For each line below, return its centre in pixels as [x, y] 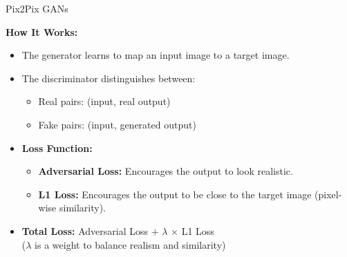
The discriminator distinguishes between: [109, 78]
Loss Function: [57, 147]
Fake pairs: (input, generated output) [117, 124]
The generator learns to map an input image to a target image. [156, 55]
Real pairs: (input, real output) [104, 101]
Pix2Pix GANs [37, 8]
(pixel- [328, 194]
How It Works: [42, 31]
